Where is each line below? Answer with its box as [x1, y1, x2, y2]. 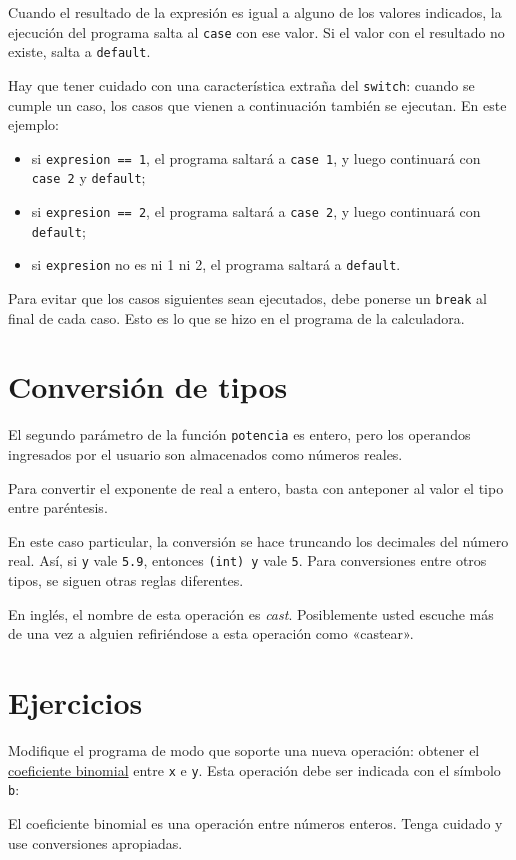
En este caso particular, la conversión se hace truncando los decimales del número [8, 530, 509, 551]
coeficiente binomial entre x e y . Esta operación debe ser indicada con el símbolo [8, 759, 501, 780]
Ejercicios [8, 682, 143, 723]
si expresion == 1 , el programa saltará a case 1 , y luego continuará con [31, 147, 481, 168]
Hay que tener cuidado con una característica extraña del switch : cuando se [8, 74, 475, 95]
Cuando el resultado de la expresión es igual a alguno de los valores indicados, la [8, 2, 502, 22]
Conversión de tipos [8, 366, 288, 407]
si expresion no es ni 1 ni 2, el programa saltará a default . [31, 254, 401, 275]
